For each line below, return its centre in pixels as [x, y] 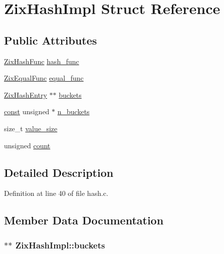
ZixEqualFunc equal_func [44, 78]
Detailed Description [59, 172]
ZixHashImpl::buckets [60, 245]
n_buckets [73, 111]
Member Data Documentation [84, 220]
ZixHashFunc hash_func [42, 61]
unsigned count [27, 145]
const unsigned [27, 111]
